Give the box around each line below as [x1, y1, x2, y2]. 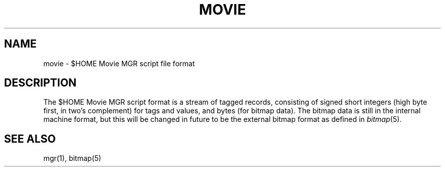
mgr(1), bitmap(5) [43, 154, 102, 163]
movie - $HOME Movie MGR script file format [43, 59, 195, 68]
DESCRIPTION [4, 76, 77, 90]
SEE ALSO [4, 132, 56, 145]
